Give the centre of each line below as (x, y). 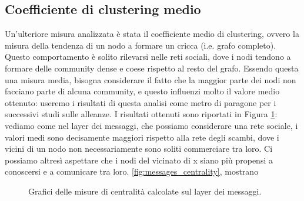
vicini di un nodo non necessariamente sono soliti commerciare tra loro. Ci (139, 149)
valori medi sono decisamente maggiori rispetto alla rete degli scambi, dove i (142, 137)
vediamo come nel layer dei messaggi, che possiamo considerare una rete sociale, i (151, 125)
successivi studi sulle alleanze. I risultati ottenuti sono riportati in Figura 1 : (141, 114)
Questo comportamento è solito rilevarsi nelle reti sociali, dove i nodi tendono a (148, 57)
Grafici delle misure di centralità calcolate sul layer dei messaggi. (145, 191)
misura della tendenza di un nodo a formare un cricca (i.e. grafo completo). (141, 45)
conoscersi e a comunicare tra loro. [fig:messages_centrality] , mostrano (132, 171)
